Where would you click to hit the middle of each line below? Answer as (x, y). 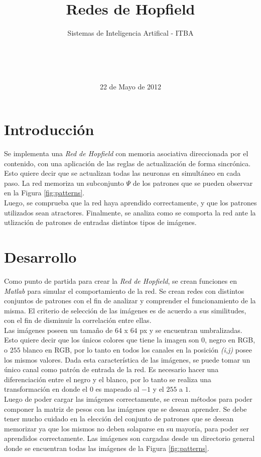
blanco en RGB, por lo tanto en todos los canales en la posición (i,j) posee (137, 350)
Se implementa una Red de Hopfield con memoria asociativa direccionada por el (126, 153)
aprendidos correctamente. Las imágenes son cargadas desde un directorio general (129, 438)
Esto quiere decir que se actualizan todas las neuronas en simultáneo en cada (122, 173)
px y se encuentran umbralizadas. (191, 330)
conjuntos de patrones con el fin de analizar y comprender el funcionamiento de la (130, 301)
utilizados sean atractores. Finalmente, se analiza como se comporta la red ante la (130, 212)
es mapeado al (117, 389)
